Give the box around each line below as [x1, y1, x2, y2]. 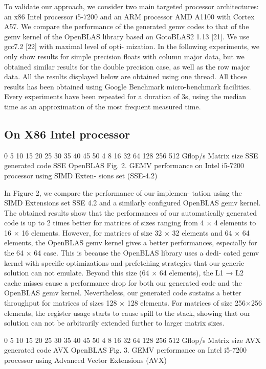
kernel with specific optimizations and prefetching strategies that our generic [4, 257, 245, 268]
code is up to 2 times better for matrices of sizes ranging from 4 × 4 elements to [4, 217, 256, 228]
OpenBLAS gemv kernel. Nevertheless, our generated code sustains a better [4, 287, 241, 298]
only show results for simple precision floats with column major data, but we [4, 51, 245, 61]
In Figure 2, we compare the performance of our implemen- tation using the [4, 187, 242, 198]
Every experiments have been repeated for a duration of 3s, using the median [4, 91, 247, 102]
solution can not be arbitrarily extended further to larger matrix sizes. [4, 317, 225, 328]
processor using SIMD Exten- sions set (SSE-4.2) [4, 170, 158, 180]
